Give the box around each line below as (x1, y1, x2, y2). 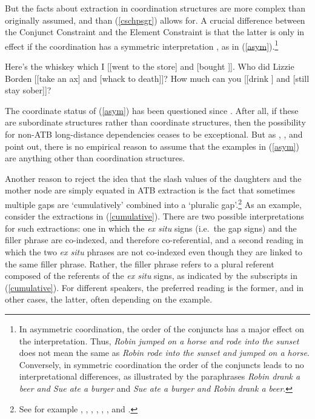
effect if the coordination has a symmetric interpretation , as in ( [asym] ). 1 (5, 38, 279, 52)
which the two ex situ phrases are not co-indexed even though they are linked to (5, 246, 303, 258)
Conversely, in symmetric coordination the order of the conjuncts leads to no (19, 358, 304, 370)
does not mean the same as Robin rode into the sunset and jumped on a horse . (19, 346, 310, 359)
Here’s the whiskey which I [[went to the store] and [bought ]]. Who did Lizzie (5, 60, 294, 73)
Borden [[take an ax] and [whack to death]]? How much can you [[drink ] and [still (5, 72, 310, 84)
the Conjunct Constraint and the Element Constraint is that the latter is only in (5, 25, 305, 38)
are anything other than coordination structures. (5, 152, 185, 164)
